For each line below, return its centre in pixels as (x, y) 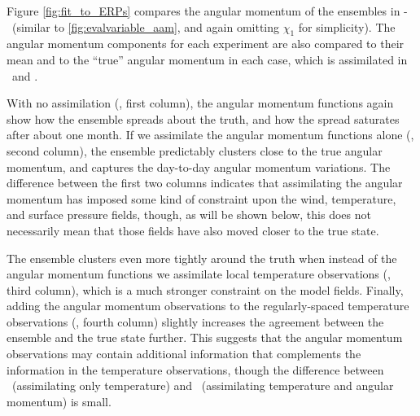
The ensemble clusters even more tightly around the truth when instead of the (202, 258)
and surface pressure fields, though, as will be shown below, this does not (189, 215)
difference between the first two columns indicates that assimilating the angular (205, 183)
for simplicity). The (347, 26)
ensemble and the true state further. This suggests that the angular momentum (205, 337)
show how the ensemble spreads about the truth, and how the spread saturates (203, 118)
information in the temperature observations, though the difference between (195, 369)
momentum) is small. (59, 401)
